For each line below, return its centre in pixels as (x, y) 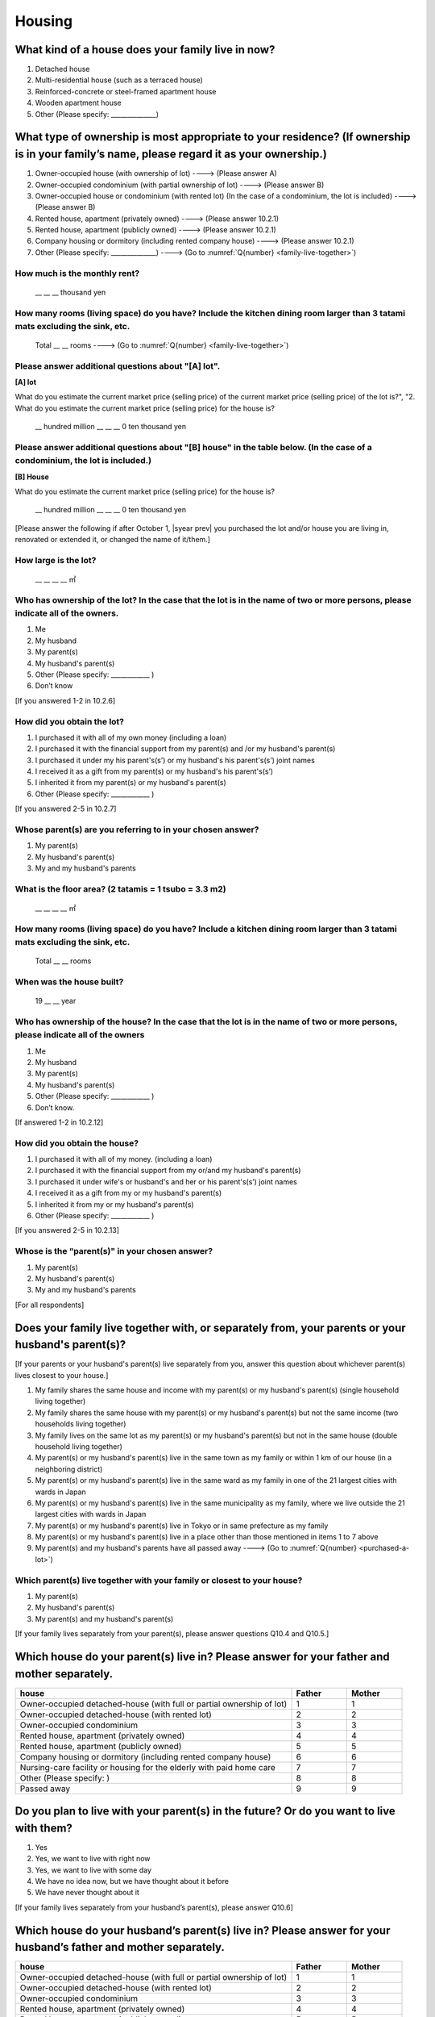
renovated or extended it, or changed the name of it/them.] (113, 540)
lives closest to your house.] (62, 1375)
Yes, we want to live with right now (93, 1859)
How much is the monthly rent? (77, 273)
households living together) (81, 1424)
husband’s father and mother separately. (120, 1947)
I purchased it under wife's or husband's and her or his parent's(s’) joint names (166, 1181)
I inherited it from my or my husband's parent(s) (114, 1204)
